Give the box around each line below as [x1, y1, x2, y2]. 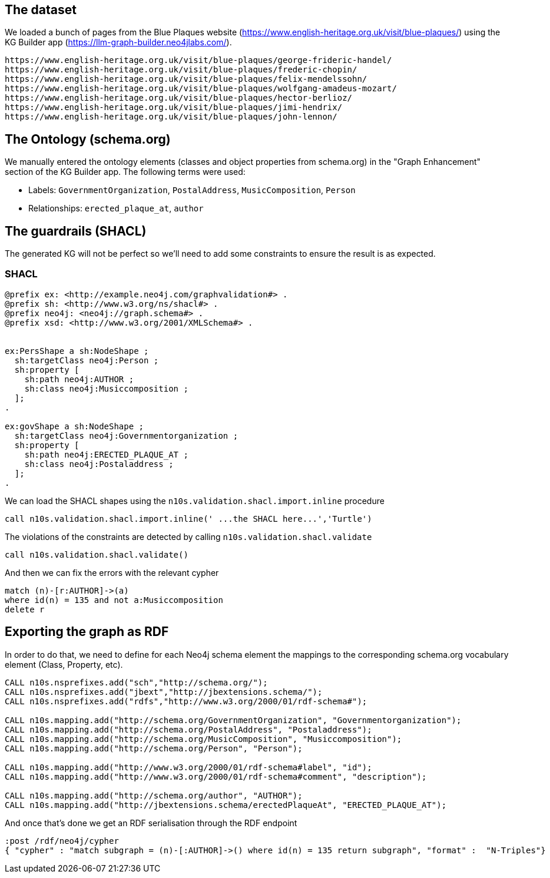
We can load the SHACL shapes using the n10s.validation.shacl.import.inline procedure [5, 495, 385, 506]
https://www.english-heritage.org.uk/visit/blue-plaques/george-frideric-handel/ [5, 55, 392, 65]
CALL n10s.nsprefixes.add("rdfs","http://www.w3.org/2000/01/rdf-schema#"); [5, 696, 367, 706]
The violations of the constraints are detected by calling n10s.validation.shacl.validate [5, 531, 372, 542]
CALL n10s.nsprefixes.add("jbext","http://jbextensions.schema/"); [5, 687, 323, 697]
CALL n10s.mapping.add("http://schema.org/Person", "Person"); [5, 743, 303, 753]
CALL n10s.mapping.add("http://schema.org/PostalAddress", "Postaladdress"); [5, 724, 372, 734]
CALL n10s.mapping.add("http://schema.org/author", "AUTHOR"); [5, 790, 303, 800]
